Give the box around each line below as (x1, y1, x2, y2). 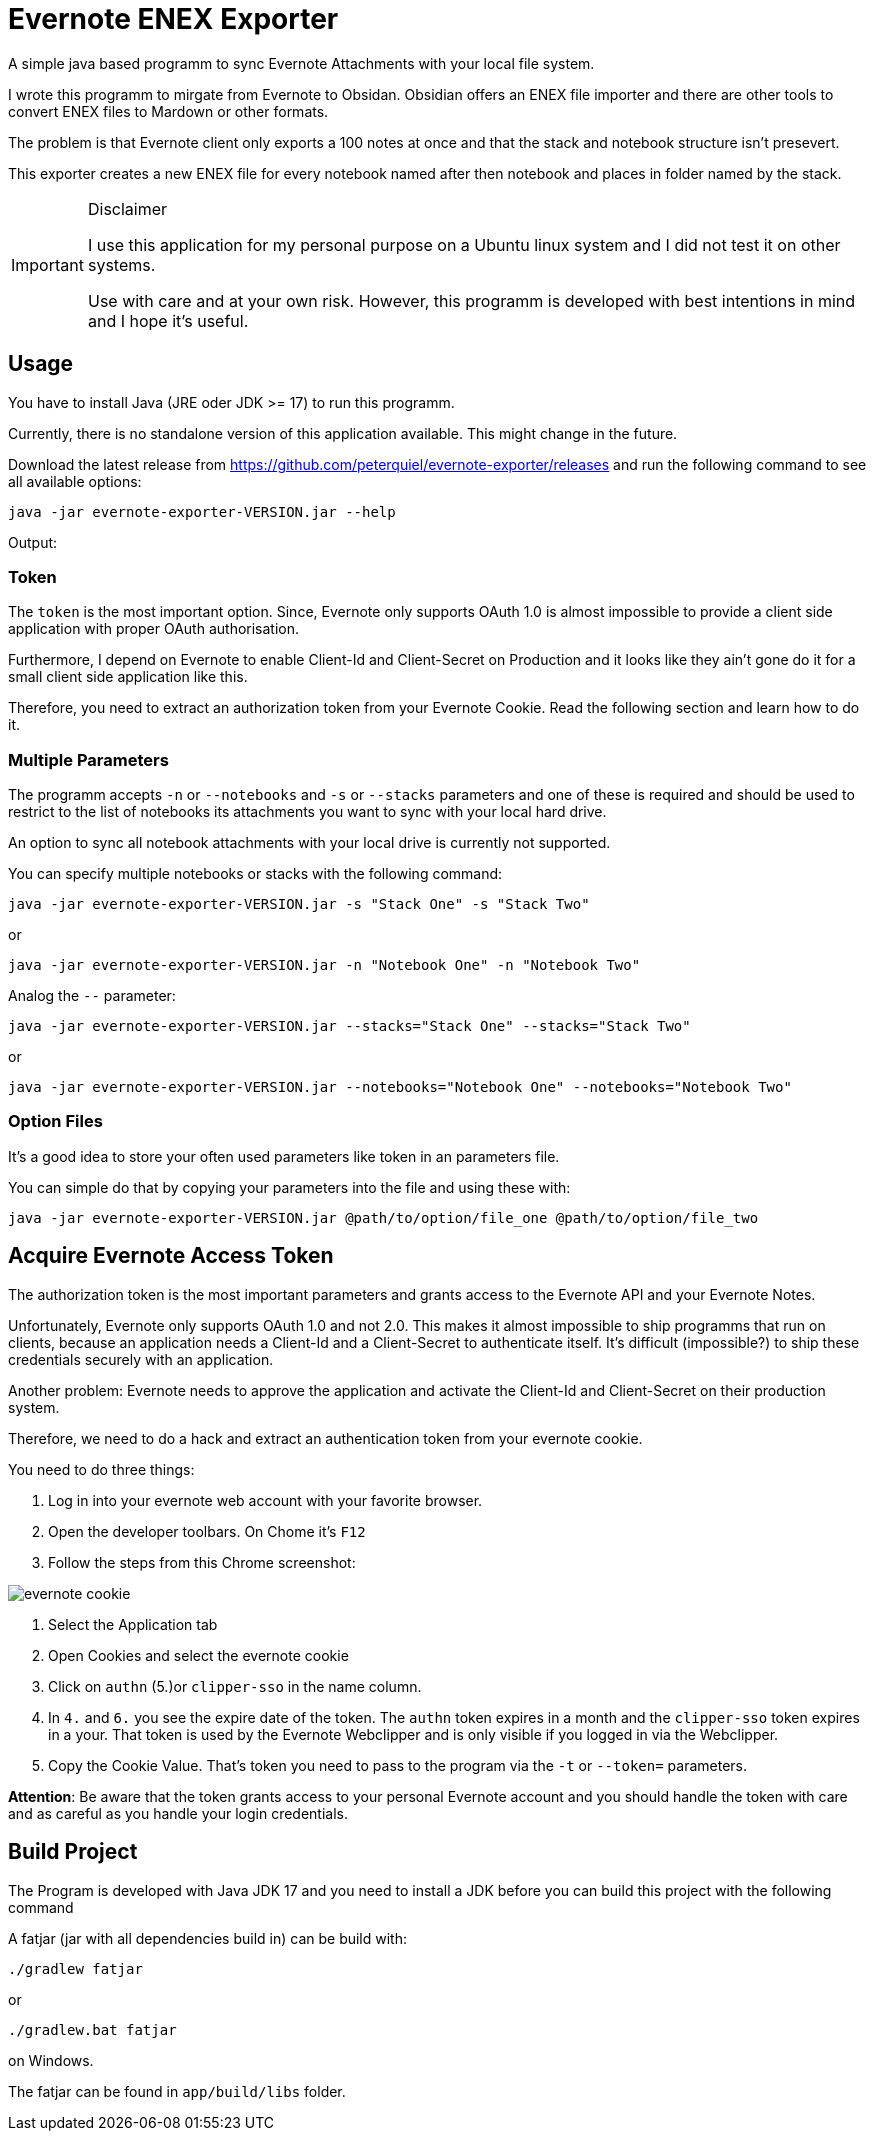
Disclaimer (87, 198, 168, 219)
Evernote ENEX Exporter (8, 2, 339, 36)
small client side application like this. (8, 668, 248, 686)
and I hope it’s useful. (87, 310, 249, 331)
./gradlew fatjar (8, 1960, 143, 1977)
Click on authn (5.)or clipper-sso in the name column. (48, 1677, 422, 1695)
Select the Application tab (48, 1615, 218, 1633)
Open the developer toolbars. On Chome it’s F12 (48, 1522, 366, 1540)
